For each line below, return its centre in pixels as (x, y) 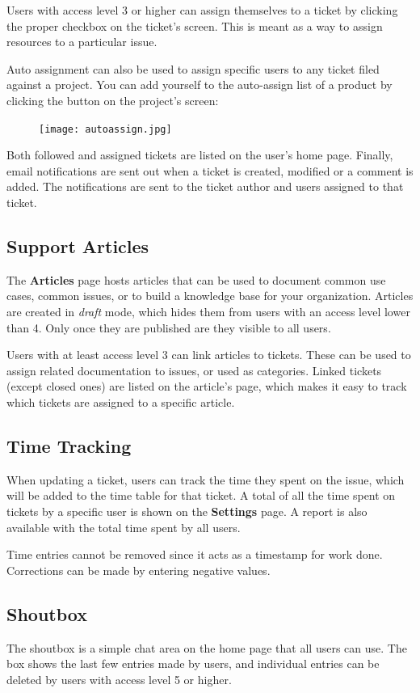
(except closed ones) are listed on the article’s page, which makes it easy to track (207, 386)
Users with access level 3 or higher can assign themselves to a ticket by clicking (202, 10)
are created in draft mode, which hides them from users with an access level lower (208, 311)
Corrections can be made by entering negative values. (139, 570)
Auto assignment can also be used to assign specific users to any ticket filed (193, 68)
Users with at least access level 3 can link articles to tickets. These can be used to (209, 355)
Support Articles (78, 245)
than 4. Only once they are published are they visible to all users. (169, 327)
